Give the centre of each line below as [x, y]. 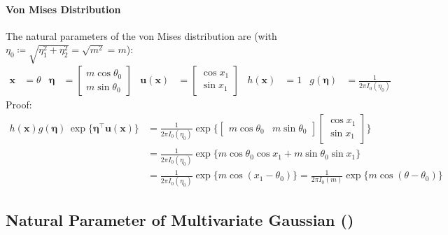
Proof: [19, 105]
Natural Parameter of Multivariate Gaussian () [180, 219]
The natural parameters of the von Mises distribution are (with [141, 35]
